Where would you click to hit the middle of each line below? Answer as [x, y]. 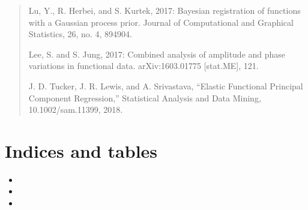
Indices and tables [81, 150]
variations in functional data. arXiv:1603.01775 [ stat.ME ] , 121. [143, 66]
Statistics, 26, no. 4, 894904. [80, 34]
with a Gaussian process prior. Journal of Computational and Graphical [161, 22]
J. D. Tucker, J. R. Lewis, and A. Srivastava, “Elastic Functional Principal [166, 85]
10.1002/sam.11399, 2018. [76, 109]
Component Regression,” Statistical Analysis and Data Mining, [145, 97]
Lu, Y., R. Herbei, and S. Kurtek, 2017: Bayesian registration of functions [165, 10]
